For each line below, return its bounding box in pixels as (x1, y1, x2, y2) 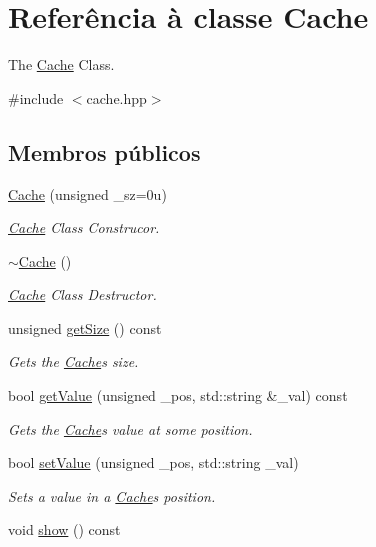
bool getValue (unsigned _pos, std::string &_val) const (8, 385, 348, 406)
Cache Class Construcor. (8, 217, 160, 238)
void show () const (8, 519, 121, 540)
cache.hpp (86, 87, 147, 108)
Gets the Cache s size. (8, 351, 139, 372)
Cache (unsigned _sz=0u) (8, 183, 167, 204)
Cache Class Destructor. (8, 284, 157, 305)
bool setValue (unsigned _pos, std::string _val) (8, 452, 299, 473)
